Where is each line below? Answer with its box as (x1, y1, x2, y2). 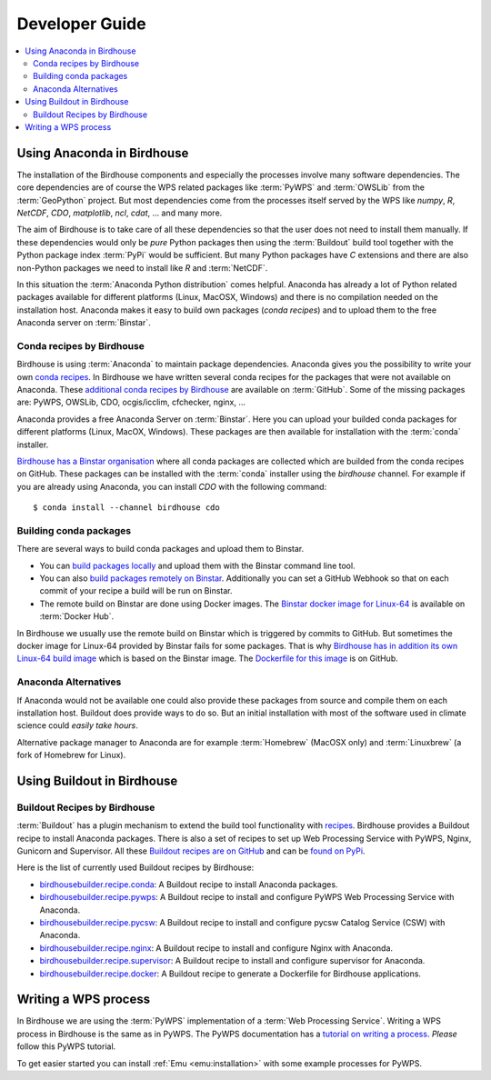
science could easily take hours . (16, 720, 138, 731)
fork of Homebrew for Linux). (16, 750, 126, 761)
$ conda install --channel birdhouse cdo (33, 503, 220, 513)
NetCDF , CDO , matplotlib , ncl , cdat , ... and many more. (16, 207, 223, 218)
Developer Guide (16, 14, 146, 34)
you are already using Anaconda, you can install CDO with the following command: (16, 481, 327, 492)
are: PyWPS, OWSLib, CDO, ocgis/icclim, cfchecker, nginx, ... (16, 396, 245, 408)
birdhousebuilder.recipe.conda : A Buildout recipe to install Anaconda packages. (39, 878, 338, 890)
